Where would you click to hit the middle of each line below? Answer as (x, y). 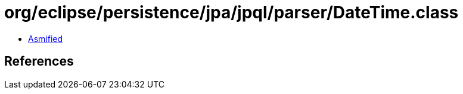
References (39, 61)
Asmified (46, 38)
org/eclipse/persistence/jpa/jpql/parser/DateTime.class (231, 12)
